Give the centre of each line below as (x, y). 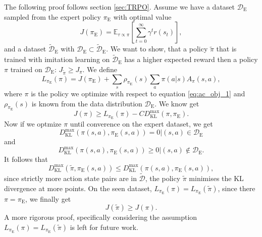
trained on (26, 69)
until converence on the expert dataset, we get (141, 124)
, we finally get (48, 198)
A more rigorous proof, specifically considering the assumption (101, 217)
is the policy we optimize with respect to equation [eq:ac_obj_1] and (138, 93)
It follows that (26, 159)
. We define (100, 69)
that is (226, 49)
